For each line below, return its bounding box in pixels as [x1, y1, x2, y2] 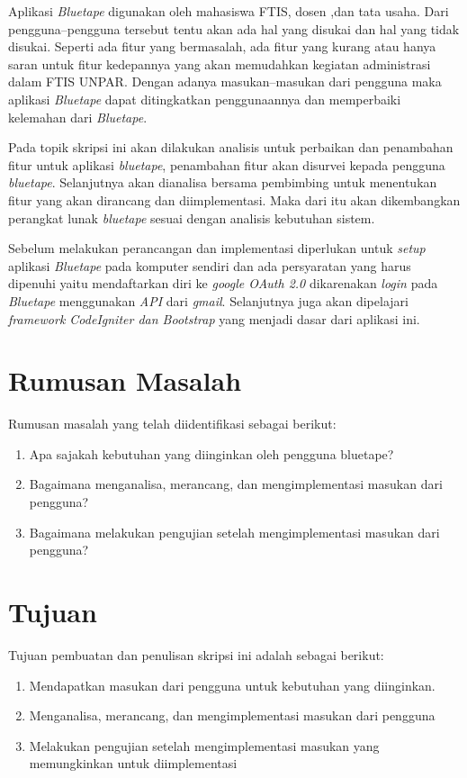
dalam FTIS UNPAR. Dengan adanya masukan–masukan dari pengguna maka [8, 72, 442, 91]
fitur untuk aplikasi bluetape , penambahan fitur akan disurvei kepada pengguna [8, 155, 445, 174]
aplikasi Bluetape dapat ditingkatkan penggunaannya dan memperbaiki [8, 89, 401, 108]
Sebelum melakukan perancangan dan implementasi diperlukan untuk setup [8, 239, 426, 258]
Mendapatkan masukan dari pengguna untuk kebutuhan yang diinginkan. [29, 675, 436, 694]
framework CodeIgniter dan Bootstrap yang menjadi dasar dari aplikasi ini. [8, 309, 420, 328]
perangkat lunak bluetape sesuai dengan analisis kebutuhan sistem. [8, 208, 375, 227]
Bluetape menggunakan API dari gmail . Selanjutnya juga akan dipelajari [8, 291, 409, 310]
